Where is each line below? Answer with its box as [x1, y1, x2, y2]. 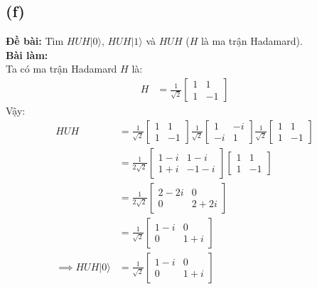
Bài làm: [6, 47, 48, 62]
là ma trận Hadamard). [200, 33, 303, 48]
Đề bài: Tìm [6, 33, 64, 48]
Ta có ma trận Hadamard [6, 61, 117, 76]
